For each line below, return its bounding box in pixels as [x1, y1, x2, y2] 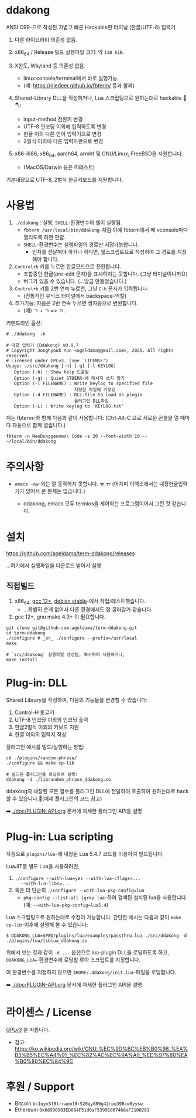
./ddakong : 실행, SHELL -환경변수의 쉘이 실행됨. [14, 219, 122, 226]
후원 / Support [6, 1080, 75, 1093]
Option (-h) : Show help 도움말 [13, 369, 90, 375]
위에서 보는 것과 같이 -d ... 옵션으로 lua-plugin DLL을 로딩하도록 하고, [6, 949, 170, 956]
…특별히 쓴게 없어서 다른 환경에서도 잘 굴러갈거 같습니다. [23, 606, 153, 613]
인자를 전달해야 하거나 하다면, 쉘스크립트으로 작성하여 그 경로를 [32, 249, 176, 256]
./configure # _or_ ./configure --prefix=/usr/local [6, 635, 137, 641]
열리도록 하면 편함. [23, 234, 66, 241]
